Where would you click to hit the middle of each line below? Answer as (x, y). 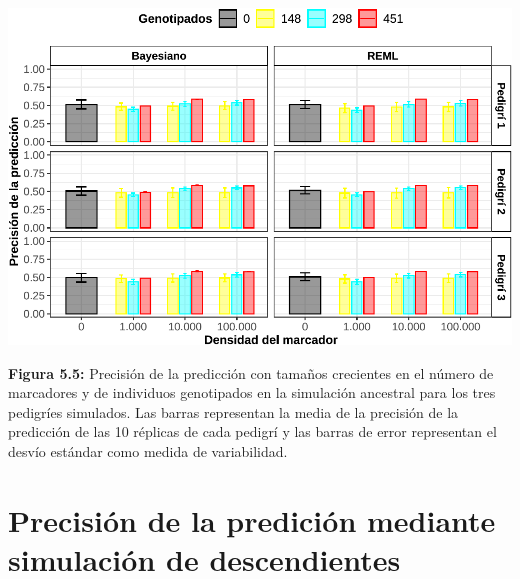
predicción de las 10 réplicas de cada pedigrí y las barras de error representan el (252, 431)
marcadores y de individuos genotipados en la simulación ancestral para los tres (252, 392)
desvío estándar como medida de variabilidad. (148, 451)
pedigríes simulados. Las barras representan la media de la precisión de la (233, 411)
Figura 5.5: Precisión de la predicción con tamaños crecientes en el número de (251, 372)
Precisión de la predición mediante (252, 519)
